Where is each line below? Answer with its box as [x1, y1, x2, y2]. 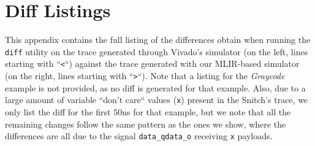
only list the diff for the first [5, 105, 111, 118]
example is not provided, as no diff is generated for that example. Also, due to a [5, 81, 306, 94]
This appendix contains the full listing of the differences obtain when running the [5, 33, 311, 46]
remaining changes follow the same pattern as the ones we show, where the [5, 117, 286, 130]
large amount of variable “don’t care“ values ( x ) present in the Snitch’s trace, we [5, 93, 308, 106]
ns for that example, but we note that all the [122, 105, 291, 118]
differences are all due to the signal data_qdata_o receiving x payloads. [5, 129, 273, 142]
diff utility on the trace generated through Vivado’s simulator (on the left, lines [5, 45, 308, 58]
